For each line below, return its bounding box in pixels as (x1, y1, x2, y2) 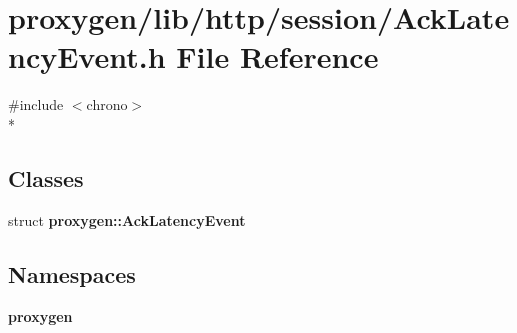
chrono (86, 94, 128, 115)
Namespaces (8, 258, 136, 289)
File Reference (176, 36, 379, 77)
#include (8, 94, 64, 115)
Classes (8, 162, 84, 193)
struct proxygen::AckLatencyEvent (8, 209, 246, 230)
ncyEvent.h (8, 36, 166, 77)
